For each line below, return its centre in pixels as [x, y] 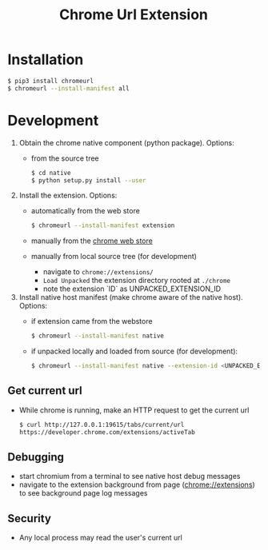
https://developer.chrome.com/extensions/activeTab [107, 432]
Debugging [36, 457]
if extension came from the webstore [92, 321]
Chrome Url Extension [134, 15]
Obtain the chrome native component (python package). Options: [126, 142]
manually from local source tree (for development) [114, 257]
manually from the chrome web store [92, 241]
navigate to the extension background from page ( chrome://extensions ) [137, 484]
